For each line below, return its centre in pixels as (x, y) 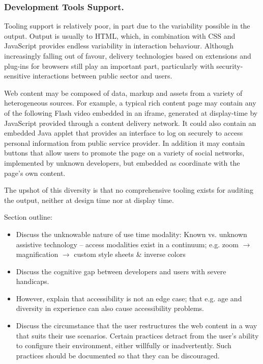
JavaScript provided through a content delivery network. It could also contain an (130, 123)
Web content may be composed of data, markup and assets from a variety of (123, 93)
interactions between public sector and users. (103, 76)
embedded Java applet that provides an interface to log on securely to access (124, 133)
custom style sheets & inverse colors (130, 254)
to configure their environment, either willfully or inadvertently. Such (124, 345)
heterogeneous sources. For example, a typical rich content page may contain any (130, 103)
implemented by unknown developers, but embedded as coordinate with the (122, 162)
